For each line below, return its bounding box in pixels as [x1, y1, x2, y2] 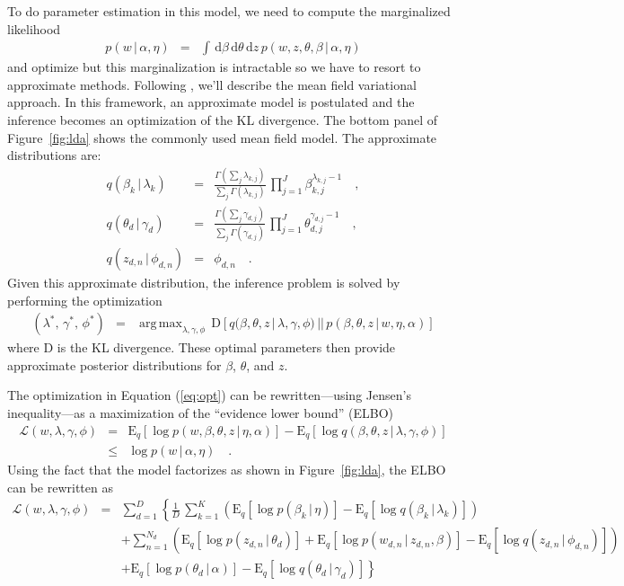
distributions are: [7, 146, 101, 164]
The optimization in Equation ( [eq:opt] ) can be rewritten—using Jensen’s [7, 386, 411, 404]
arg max [139, 317, 182, 331]
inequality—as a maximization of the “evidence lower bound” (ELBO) [7, 404, 394, 422]
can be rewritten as [7, 477, 113, 496]
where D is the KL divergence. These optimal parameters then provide [7, 338, 396, 357]
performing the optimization [7, 290, 163, 309]
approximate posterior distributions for [7, 355, 222, 374]
